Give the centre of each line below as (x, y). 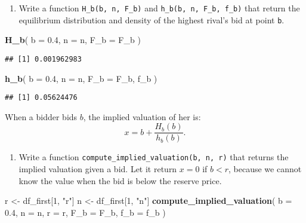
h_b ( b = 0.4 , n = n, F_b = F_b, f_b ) (81, 78)
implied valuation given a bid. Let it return (98, 169)
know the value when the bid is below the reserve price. (120, 180)
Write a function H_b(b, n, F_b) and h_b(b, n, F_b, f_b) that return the (159, 8)
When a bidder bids (41, 116)
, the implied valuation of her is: (142, 116)
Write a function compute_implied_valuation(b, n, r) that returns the (154, 157)
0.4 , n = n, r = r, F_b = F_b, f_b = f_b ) (85, 212)
